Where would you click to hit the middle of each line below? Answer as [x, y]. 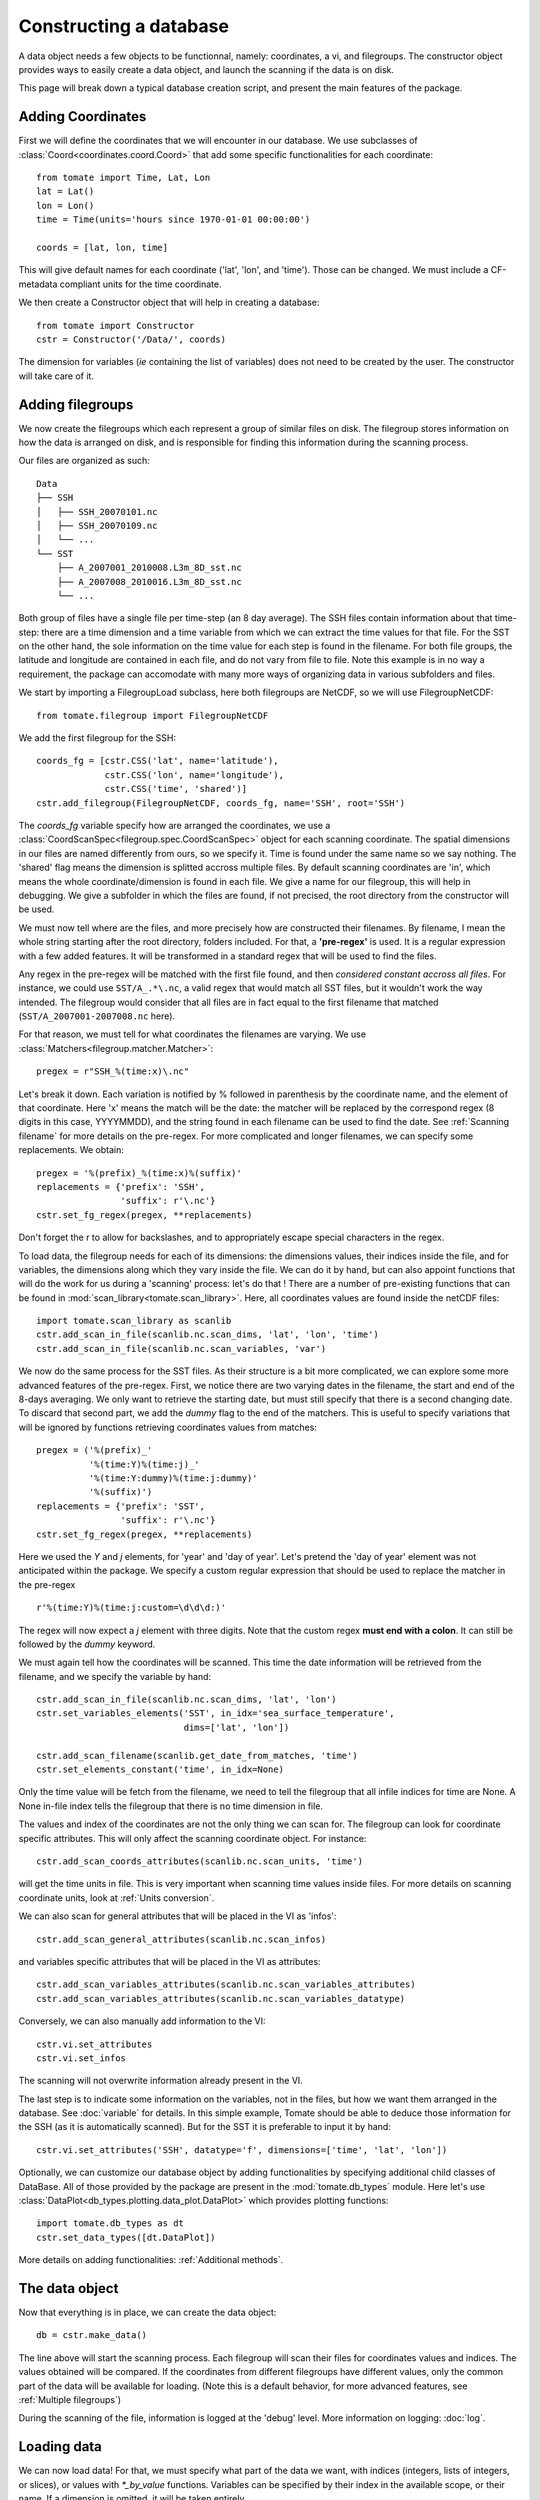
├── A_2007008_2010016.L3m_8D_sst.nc [149, 581]
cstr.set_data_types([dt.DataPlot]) [126, 2237]
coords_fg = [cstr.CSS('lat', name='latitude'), [157, 761]
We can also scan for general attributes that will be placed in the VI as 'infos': [177, 1916]
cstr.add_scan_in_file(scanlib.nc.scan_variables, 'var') [181, 1348]
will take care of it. [56, 376]
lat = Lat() [65, 191]
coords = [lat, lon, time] [102, 247]
